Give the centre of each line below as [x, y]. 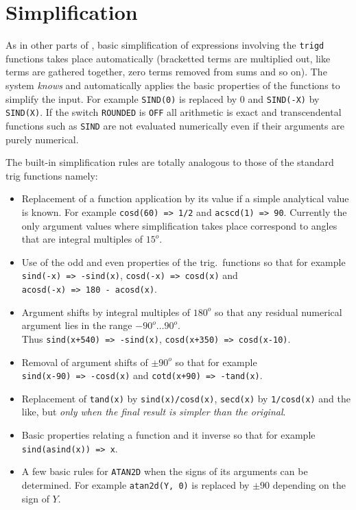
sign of [35, 498]
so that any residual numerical [278, 312]
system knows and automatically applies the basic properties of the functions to [173, 85]
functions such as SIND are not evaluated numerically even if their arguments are [175, 125]
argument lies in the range [77, 325]
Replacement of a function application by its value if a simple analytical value [185, 198]
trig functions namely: [52, 175]
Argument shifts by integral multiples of [106, 312]
